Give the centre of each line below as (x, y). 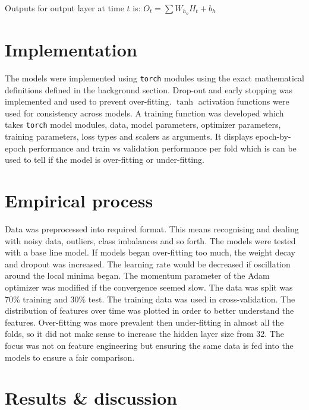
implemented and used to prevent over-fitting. (88, 101)
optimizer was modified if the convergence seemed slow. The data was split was (149, 287)
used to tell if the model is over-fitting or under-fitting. (105, 160)
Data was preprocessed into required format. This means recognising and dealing (152, 228)
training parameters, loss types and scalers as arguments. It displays (129, 136)
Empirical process (79, 201)
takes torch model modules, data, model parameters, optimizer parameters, (143, 124)
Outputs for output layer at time (64, 8)
